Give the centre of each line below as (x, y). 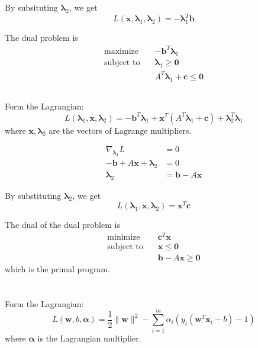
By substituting (33, 195)
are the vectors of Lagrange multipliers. (120, 130)
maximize (121, 51)
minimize (124, 237)
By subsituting (31, 7)
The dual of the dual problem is (62, 225)
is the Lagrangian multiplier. (89, 338)
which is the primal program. (57, 269)
